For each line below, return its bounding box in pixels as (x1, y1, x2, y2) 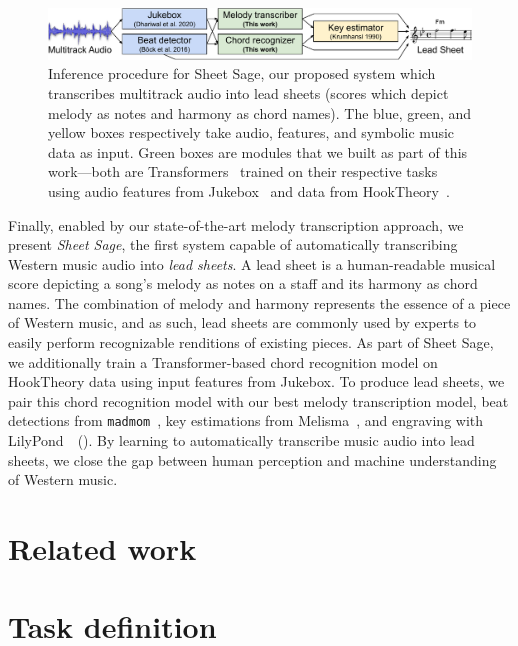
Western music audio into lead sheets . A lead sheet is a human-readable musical (8, 253, 496, 274)
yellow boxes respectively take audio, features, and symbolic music (48, 122, 455, 143)
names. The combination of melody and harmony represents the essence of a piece (8, 292, 511, 313)
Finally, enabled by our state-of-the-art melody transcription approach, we (8, 214, 464, 235)
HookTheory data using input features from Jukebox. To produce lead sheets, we (8, 371, 505, 392)
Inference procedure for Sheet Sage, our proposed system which (48, 63, 436, 84)
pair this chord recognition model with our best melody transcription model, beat (8, 390, 509, 411)
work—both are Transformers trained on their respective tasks (48, 161, 438, 182)
